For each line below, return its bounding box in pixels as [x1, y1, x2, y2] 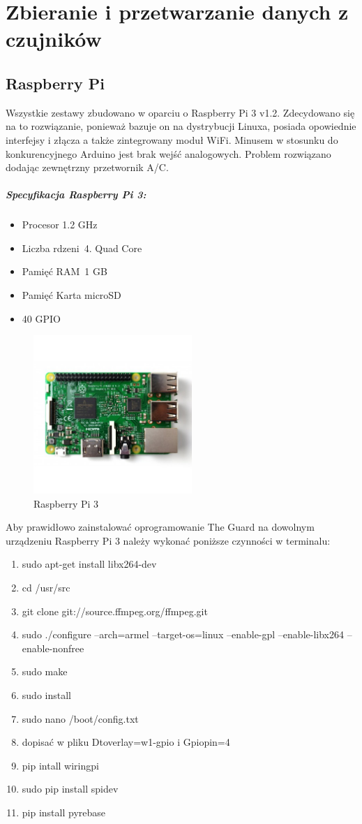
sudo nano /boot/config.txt [22, 711, 139, 726]
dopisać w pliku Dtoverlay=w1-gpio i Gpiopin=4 [22, 735, 230, 749]
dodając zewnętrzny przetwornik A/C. [6, 160, 169, 175]
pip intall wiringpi [22, 758, 99, 772]
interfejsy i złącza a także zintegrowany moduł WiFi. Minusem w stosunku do [6, 132, 338, 147]
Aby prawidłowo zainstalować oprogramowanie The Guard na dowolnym [6, 520, 315, 534]
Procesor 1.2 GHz [22, 217, 98, 232]
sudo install [22, 687, 71, 702]
